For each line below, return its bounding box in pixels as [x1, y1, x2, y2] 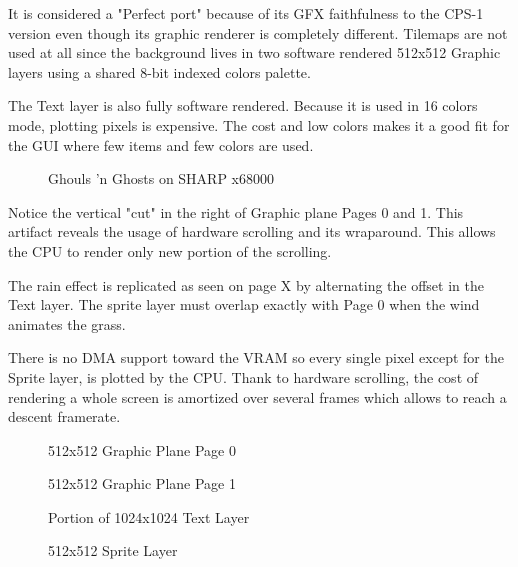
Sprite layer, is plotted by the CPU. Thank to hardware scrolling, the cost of [8, 366, 479, 387]
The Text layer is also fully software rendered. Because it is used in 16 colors [8, 95, 478, 116]
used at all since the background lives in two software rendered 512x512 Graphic [8, 42, 501, 63]
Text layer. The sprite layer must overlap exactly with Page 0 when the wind [8, 294, 480, 315]
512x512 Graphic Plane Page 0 [48, 439, 236, 460]
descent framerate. [8, 406, 121, 427]
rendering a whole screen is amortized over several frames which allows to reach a [8, 386, 507, 407]
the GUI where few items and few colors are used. [8, 134, 314, 155]
